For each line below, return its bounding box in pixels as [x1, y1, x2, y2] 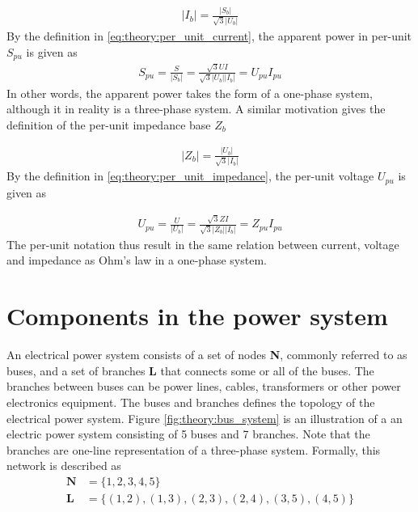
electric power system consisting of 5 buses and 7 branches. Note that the [6, 425, 370, 442]
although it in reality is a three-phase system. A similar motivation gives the [6, 100, 386, 117]
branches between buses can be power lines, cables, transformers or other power [6, 378, 401, 395]
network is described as [6, 457, 121, 474]
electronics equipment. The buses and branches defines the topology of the [6, 393, 375, 410]
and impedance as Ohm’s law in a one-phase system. [6, 252, 267, 269]
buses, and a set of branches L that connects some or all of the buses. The [6, 362, 374, 379]
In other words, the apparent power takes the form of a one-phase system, [6, 84, 373, 101]
